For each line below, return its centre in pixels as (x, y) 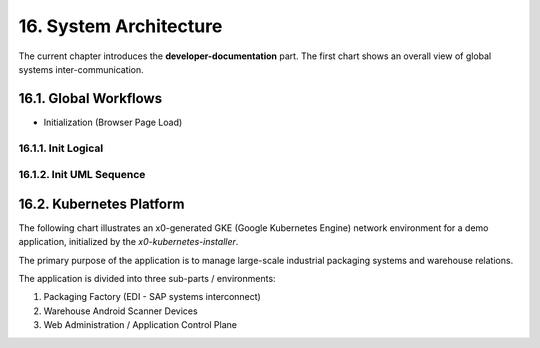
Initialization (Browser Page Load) (113, 122)
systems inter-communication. (81, 69)
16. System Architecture (120, 26)
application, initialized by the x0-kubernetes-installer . (128, 242)
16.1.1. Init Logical (61, 148)
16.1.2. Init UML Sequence (82, 175)
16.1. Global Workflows (90, 98)
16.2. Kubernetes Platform (101, 203)
